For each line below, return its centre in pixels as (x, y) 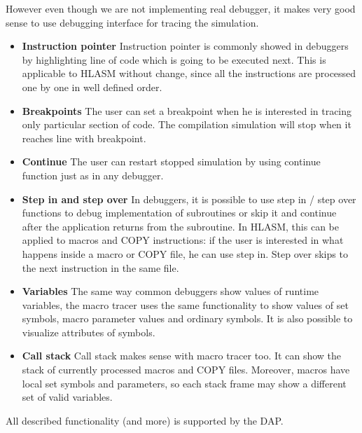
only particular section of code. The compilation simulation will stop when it (187, 124)
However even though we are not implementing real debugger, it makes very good (181, 8)
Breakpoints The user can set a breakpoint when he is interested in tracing (187, 110)
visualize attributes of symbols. (89, 332)
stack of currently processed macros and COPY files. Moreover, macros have (186, 370)
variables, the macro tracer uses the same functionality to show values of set (185, 304)
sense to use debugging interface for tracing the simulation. (132, 22)
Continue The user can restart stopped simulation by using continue (171, 161)
